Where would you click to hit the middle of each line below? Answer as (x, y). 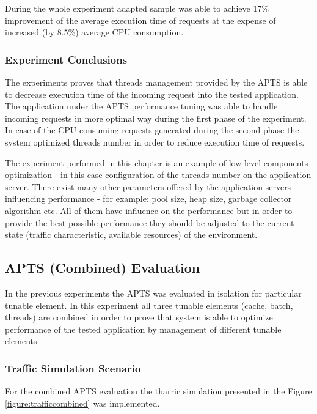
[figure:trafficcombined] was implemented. (82, 403)
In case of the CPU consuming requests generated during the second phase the (152, 130)
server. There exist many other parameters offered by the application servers (148, 186)
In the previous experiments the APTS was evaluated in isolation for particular (153, 293)
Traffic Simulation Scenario (73, 368)
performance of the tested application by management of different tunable (143, 329)
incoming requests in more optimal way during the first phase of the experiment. (156, 118)
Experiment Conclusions (66, 59)
